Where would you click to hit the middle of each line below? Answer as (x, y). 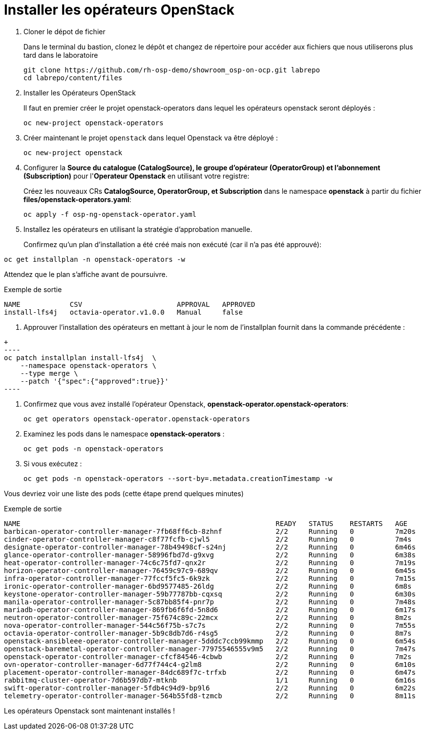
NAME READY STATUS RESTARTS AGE (206, 523)
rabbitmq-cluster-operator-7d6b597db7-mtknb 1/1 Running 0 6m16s (210, 680)
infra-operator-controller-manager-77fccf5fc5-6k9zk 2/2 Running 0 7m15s (210, 578)
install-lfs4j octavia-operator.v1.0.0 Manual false (123, 312)
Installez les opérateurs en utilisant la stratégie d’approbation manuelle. (138, 229)
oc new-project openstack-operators (94, 123)
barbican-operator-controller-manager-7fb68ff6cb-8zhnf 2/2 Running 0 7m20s (210, 531)
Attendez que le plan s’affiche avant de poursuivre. (86, 274)
